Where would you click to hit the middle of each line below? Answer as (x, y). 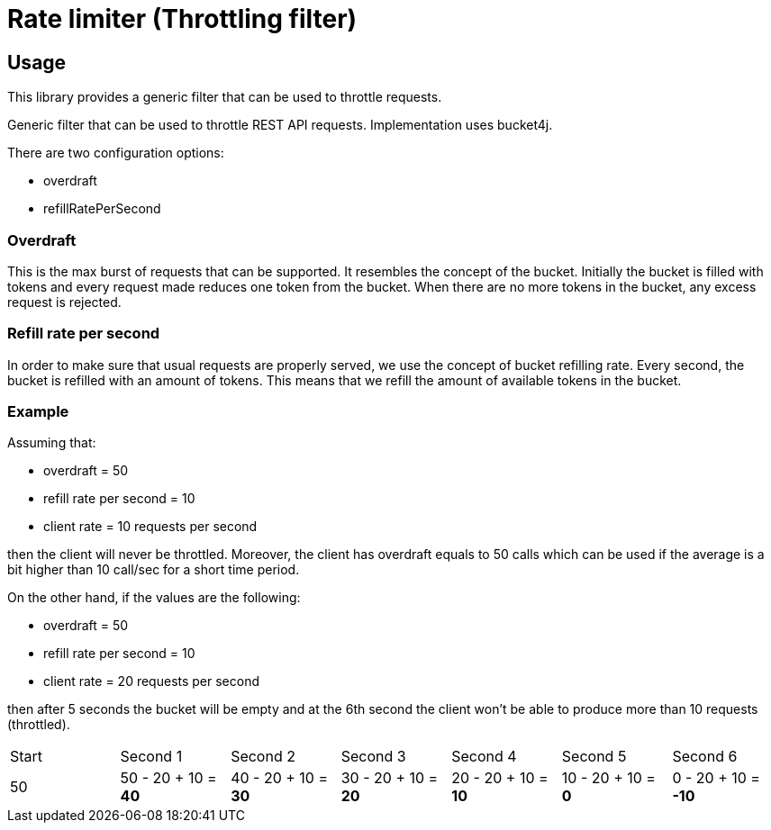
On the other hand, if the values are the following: (154, 598)
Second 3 (373, 757)
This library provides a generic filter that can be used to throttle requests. (225, 97)
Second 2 (263, 757)
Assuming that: (52, 443)
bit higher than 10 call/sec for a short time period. (154, 570)
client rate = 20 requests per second (152, 681)
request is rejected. (64, 302)
